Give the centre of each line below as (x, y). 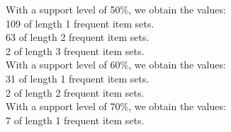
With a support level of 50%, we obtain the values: (116, 9)
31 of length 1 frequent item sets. (78, 78)
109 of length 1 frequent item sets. (80, 23)
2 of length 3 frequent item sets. (75, 50)
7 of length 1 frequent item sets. (75, 120)
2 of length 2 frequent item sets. (75, 92)
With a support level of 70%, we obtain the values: (116, 106)
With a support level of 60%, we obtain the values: (116, 65)
